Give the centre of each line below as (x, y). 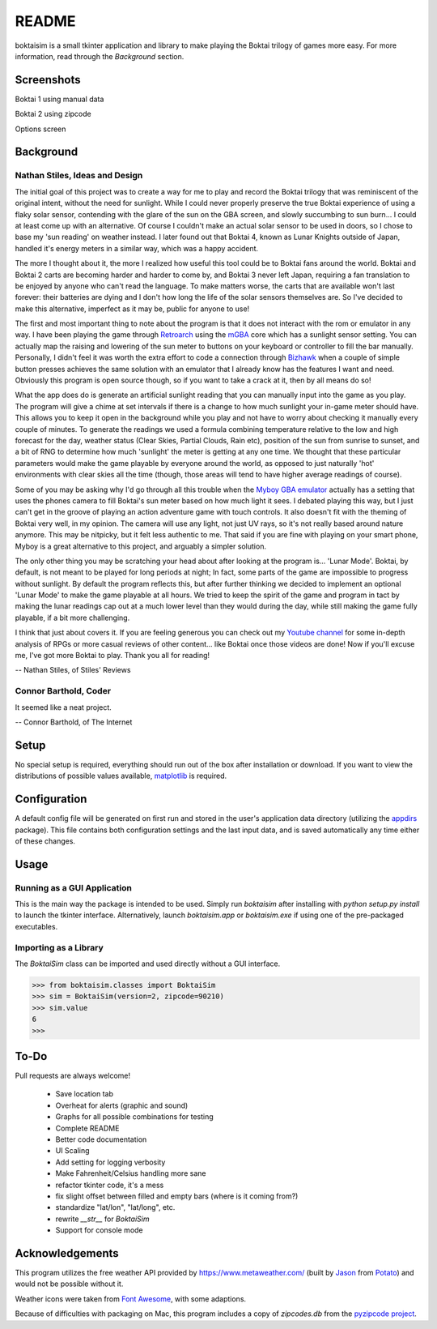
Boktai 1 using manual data (59, 99)
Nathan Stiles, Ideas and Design (79, 176)
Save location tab (84, 1094)
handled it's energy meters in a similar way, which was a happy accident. (137, 248)
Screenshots (48, 80)
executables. (36, 926)
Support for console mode (99, 1230)
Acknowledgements (67, 1253)
